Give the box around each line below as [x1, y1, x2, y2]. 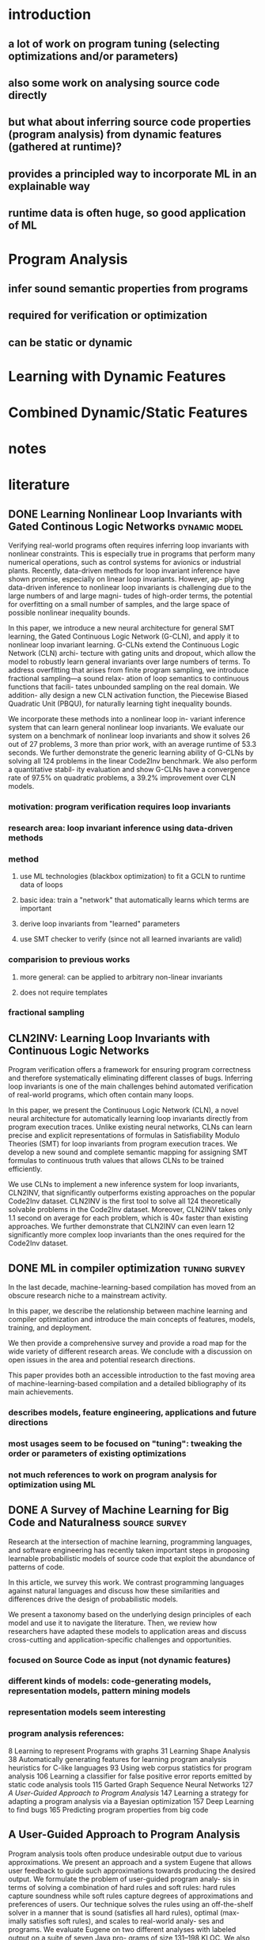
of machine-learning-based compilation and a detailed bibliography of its [8, 1379, 247, 1389]
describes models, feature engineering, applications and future [8, 1407, 257, 1418]
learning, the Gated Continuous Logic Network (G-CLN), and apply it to [8, 631, 240, 642]
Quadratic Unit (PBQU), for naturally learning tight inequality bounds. [8, 699, 232, 709]
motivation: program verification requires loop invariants [8, 801, 231, 812]
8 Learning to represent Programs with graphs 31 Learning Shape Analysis [8, 1746, 251, 1756]
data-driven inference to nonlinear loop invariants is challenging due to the [8, 583, 252, 593]
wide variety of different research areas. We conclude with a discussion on [8, 1347, 252, 1356]
